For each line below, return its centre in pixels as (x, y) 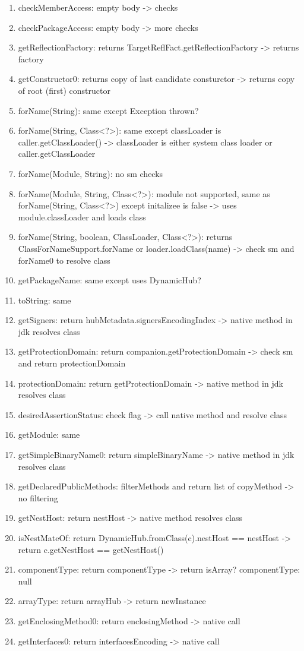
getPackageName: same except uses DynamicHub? (110, 280)
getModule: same (49, 434)
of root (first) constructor (64, 90)
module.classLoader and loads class (82, 217)
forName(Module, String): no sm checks (91, 173)
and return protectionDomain (72, 363)
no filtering (38, 497)
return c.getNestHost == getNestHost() (91, 549)
